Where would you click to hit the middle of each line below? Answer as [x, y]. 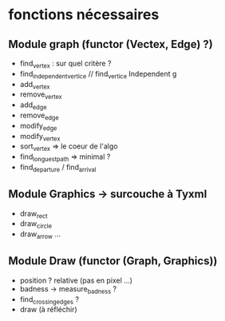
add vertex [35, 85]
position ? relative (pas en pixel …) [76, 280]
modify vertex [40, 137]
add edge [33, 105]
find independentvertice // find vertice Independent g [98, 75]
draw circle [36, 225]
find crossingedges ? [49, 300]
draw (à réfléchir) [48, 310]
